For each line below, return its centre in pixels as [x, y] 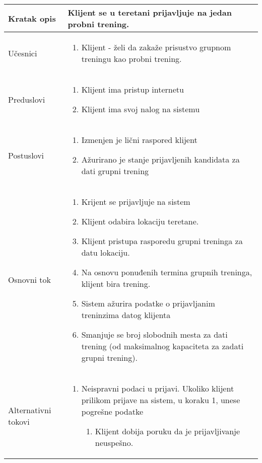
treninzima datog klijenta [126, 315]
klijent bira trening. [116, 284]
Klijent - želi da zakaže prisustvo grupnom [156, 47]
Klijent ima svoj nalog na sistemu [141, 109]
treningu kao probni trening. [132, 59]
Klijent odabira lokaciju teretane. [140, 221]
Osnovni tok [29, 280]
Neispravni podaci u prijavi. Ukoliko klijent [158, 388]
